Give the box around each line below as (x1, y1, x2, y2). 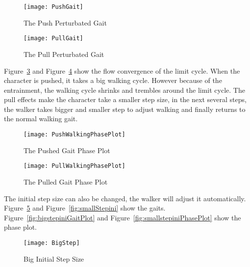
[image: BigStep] (24, 239, 80, 246)
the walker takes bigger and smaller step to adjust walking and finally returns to (4, 104, 246, 114)
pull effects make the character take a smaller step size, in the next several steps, (4, 94, 247, 105)
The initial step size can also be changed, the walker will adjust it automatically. (4, 193, 246, 203)
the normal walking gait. (4, 113, 78, 124)
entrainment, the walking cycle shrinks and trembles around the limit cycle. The (4, 84, 245, 95)
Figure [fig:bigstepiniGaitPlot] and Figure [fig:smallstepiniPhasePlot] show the (4, 212, 241, 222)
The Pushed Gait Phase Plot (24, 145, 110, 155)
